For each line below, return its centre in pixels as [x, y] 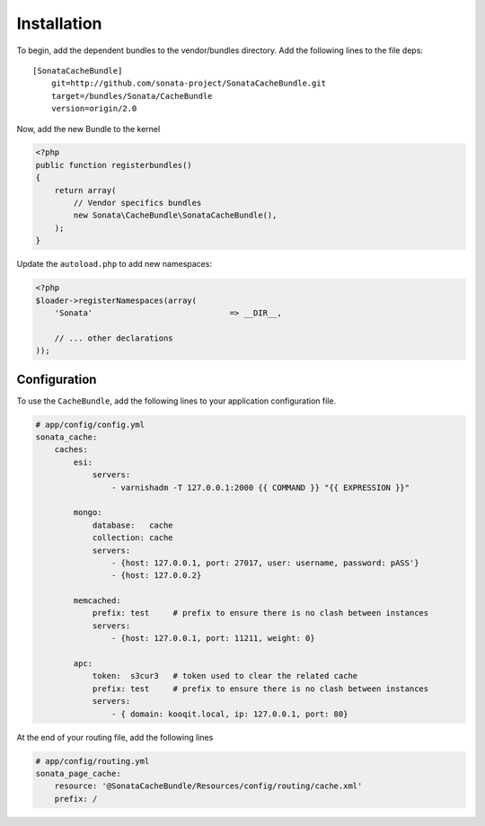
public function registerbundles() [114, 165]
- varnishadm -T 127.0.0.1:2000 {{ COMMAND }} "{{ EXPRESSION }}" [260, 487]
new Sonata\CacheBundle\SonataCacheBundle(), [175, 215]
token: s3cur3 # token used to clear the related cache [225, 676]
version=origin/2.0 [94, 109]
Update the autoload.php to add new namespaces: [115, 264]
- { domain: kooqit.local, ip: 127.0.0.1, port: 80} [229, 714]
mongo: [88, 513]
